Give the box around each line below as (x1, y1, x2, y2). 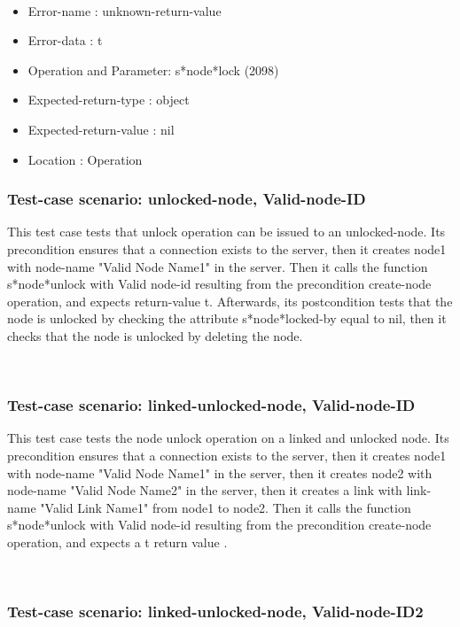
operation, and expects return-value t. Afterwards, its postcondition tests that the (7, 291, 453, 310)
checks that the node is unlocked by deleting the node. (7, 326, 303, 344)
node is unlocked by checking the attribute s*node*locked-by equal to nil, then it (7, 309, 447, 328)
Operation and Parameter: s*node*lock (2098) (27, 60, 279, 79)
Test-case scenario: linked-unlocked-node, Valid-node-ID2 (7, 600, 424, 623)
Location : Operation (27, 150, 143, 168)
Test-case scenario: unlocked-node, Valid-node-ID (7, 188, 366, 210)
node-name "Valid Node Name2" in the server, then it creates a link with (7, 481, 402, 499)
